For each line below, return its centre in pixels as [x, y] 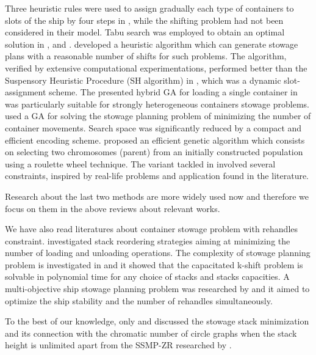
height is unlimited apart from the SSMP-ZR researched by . [118, 345]
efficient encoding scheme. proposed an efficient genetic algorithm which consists [155, 140]
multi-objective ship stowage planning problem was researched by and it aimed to [157, 289]
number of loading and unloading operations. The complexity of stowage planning [158, 253]
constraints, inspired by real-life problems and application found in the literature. [157, 176]
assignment [26, 92]
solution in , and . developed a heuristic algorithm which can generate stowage [152, 44]
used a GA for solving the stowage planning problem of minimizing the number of [158, 116]
